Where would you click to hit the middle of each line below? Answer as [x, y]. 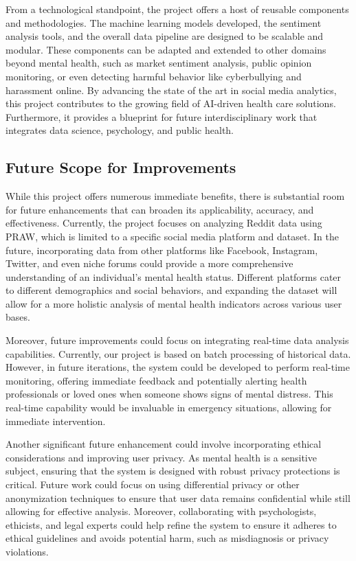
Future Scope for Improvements [121, 167]
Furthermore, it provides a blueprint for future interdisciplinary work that [162, 116]
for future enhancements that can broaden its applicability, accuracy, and [160, 209]
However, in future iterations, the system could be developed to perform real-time [178, 367]
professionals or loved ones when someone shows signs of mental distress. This [169, 394]
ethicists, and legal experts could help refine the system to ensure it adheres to [171, 524]
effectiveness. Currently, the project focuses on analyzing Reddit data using [164, 223]
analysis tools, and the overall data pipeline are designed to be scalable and [165, 36]
